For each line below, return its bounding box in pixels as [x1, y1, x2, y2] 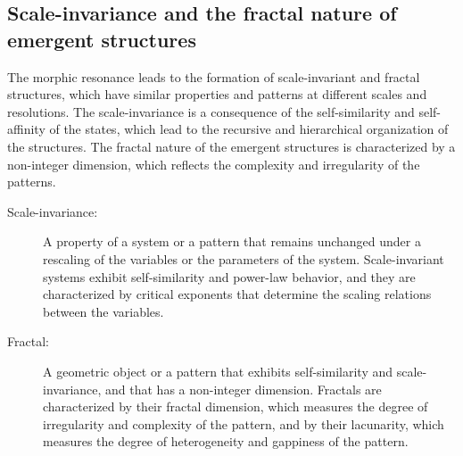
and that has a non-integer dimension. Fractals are [105, 379, 382, 398]
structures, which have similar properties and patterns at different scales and [7, 85, 427, 104]
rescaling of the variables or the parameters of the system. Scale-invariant [43, 249, 444, 268]
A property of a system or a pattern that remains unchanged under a [43, 232, 421, 251]
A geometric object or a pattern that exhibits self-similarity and [43, 361, 393, 380]
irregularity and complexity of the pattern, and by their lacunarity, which [43, 414, 444, 433]
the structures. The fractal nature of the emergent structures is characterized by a [7, 137, 456, 155]
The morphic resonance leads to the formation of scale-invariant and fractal [7, 67, 420, 86]
